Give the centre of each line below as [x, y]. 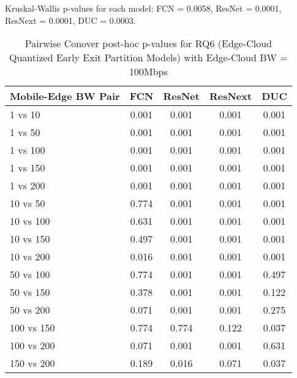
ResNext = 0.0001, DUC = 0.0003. [70, 20]
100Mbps [148, 72]
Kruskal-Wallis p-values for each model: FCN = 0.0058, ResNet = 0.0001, [143, 8]
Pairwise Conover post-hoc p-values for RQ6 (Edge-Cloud [148, 43]
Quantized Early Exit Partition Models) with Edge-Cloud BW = [148, 58]
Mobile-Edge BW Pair [65, 96]
